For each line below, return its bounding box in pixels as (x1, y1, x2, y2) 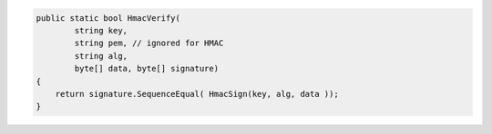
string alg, (74, 51, 128, 61)
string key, (74, 25, 128, 35)
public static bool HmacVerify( (36, 13, 181, 23)
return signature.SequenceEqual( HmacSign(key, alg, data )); (55, 89, 339, 99)
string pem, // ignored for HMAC (74, 38, 224, 49)
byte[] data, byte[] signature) (74, 63, 219, 74)
